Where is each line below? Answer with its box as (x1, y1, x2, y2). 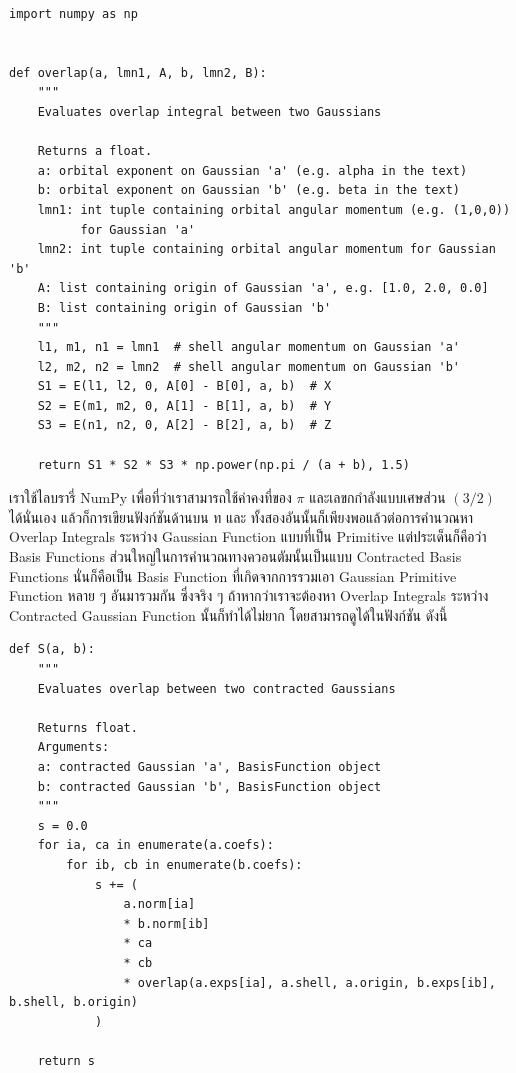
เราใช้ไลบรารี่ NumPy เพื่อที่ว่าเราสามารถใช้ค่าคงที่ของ (9, 487, 292, 508)
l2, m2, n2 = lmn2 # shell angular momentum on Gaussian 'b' (37, 359, 461, 374)
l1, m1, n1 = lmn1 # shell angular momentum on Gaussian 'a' (37, 340, 461, 355)
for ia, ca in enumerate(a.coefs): (37, 838, 274, 853)
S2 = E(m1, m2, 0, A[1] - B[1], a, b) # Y (37, 398, 332, 413)
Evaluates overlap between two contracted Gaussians (37, 681, 396, 696)
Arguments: (37, 740, 110, 755)
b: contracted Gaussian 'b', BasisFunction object (37, 779, 382, 794)
